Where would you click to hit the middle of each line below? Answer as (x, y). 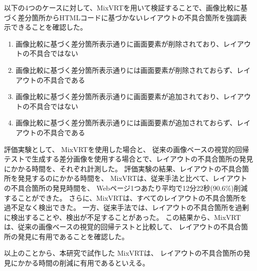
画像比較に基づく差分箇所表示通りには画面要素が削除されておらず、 (126, 70)
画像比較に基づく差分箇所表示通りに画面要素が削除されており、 (119, 43)
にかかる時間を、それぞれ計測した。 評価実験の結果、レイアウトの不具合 (123, 168)
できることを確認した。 (49, 27)
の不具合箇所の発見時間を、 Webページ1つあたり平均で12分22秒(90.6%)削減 (126, 188)
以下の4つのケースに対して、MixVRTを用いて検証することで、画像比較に (122, 7)
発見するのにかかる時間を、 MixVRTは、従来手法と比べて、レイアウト (132, 178)
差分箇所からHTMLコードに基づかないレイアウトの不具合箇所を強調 (129, 17)
